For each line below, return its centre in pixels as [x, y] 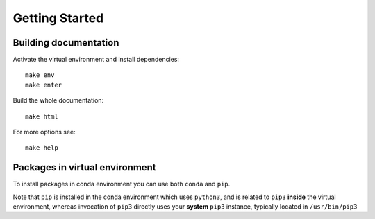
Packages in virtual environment [84, 167]
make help [42, 148]
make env [40, 75]
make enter [44, 85]
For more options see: [44, 132]
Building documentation [66, 43]
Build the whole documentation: [58, 100]
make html [42, 116]
